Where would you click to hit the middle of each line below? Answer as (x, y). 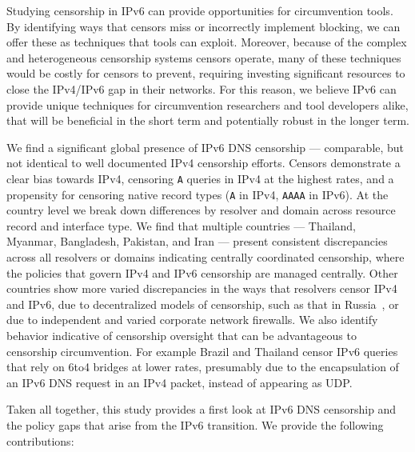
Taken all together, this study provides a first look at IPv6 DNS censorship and (202, 409)
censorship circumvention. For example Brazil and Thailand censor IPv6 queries (202, 351)
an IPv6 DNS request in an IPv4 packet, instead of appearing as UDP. (180, 382)
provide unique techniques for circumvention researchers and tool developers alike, (207, 104)
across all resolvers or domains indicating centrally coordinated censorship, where (206, 257)
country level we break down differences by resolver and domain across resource (201, 210)
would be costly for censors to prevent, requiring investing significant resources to (206, 73)
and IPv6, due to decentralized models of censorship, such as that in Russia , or (203, 304)
